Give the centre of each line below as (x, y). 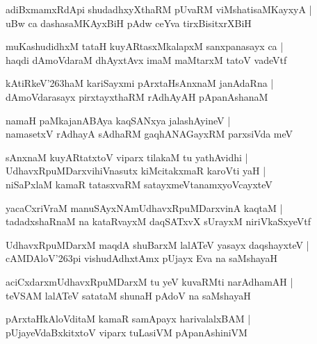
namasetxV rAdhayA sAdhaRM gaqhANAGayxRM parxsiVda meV (149, 134)
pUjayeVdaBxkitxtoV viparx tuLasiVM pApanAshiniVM (127, 332)
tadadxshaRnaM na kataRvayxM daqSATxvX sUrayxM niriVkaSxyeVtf (158, 221)
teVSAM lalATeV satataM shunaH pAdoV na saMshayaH (128, 295)
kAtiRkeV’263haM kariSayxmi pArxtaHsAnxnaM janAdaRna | (140, 83)
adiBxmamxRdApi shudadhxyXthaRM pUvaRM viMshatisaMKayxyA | (159, 9)
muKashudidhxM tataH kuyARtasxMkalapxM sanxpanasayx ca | (145, 46)
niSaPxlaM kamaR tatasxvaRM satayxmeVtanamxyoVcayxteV (139, 184)
